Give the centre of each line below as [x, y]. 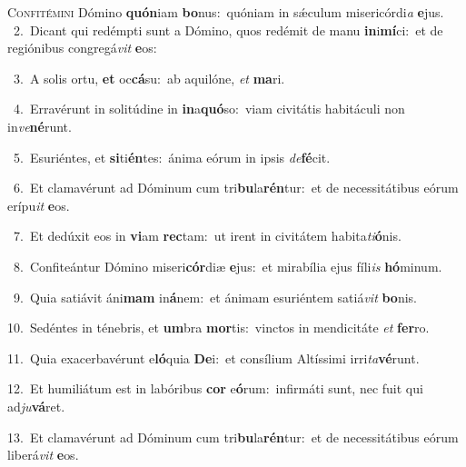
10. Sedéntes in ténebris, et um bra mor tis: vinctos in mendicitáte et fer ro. [218, 328]
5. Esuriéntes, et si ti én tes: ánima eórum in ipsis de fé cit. [172, 157]
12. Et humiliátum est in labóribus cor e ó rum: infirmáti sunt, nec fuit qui [215, 388]
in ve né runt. [40, 126]
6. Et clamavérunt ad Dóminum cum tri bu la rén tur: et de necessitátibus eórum [236, 188]
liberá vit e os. [43, 455]
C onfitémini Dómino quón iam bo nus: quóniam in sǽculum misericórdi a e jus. [226, 12]
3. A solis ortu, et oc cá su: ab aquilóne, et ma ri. [149, 78]
